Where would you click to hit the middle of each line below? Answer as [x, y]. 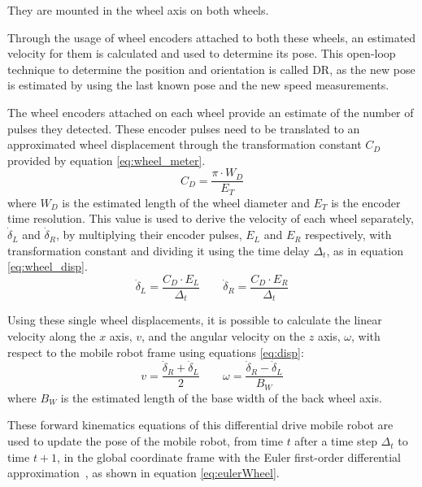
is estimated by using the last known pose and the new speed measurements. [198, 85]
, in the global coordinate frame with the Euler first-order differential [229, 457]
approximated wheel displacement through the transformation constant [185, 144]
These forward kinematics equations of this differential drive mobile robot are [200, 425]
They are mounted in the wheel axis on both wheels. [138, 10]
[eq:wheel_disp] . [48, 266]
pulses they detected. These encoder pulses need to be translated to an [184, 128]
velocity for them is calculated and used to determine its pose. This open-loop [202, 53]
